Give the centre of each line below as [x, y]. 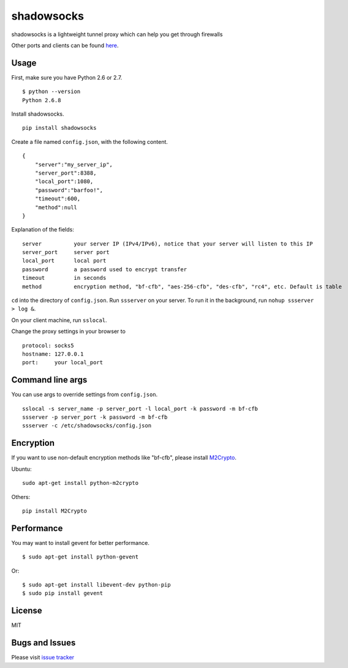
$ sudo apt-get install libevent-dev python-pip [96, 585]
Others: [21, 497]
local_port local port [64, 261]
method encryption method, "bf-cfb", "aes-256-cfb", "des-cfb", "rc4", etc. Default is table [182, 287]
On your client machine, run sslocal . [59, 320]
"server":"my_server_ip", [74, 164]
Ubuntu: [21, 469]
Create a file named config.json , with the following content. [90, 141]
